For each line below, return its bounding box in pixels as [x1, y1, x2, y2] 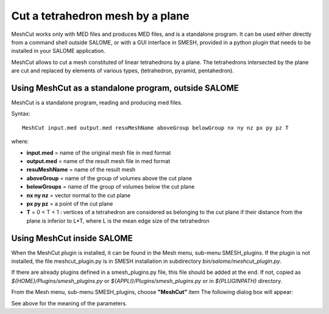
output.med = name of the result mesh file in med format [26, 157, 171, 164]
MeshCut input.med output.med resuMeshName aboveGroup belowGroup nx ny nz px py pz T [22, 124, 289, 131]
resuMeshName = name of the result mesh [26, 166, 136, 173]
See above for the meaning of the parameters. [11, 299, 127, 307]
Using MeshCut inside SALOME [11, 233, 133, 243]
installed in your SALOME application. [11, 47, 106, 55]
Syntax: [11, 110, 30, 117]
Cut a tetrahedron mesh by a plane [11, 9, 189, 23]
